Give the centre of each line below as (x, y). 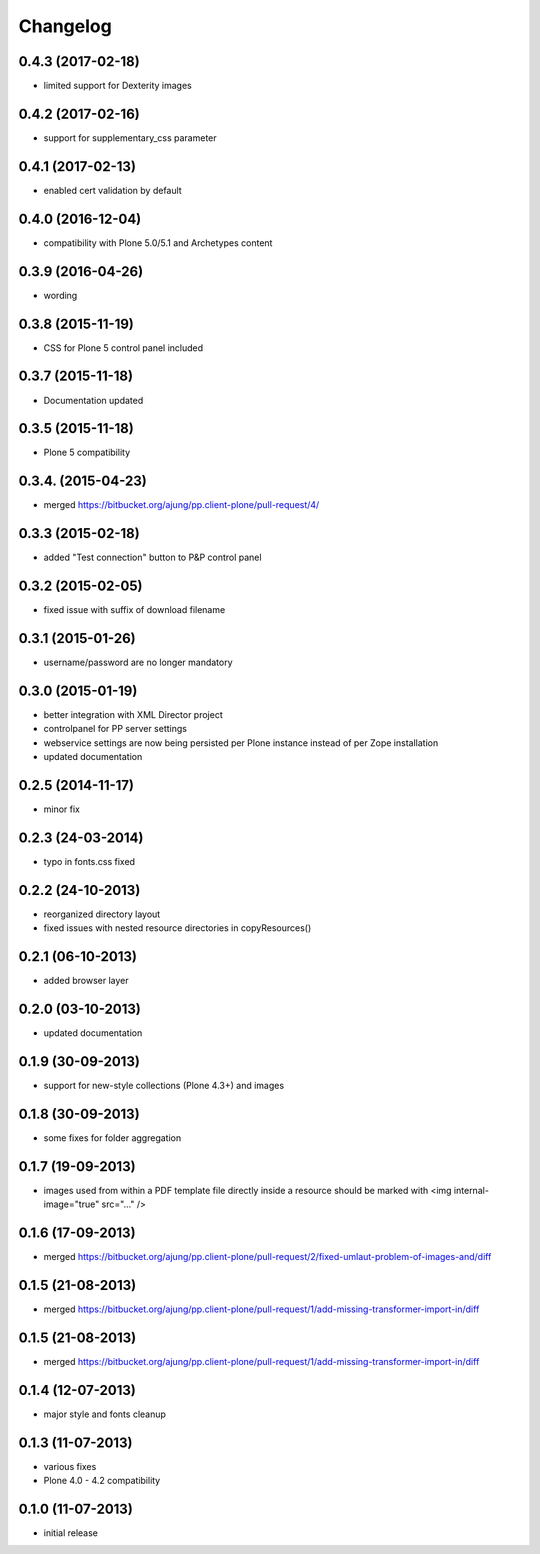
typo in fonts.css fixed (89, 861)
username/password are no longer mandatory (138, 662)
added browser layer (86, 981)
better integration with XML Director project (133, 714)
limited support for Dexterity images (117, 86)
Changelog (65, 26)
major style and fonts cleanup (105, 1414)
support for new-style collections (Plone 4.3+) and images (164, 1085)
